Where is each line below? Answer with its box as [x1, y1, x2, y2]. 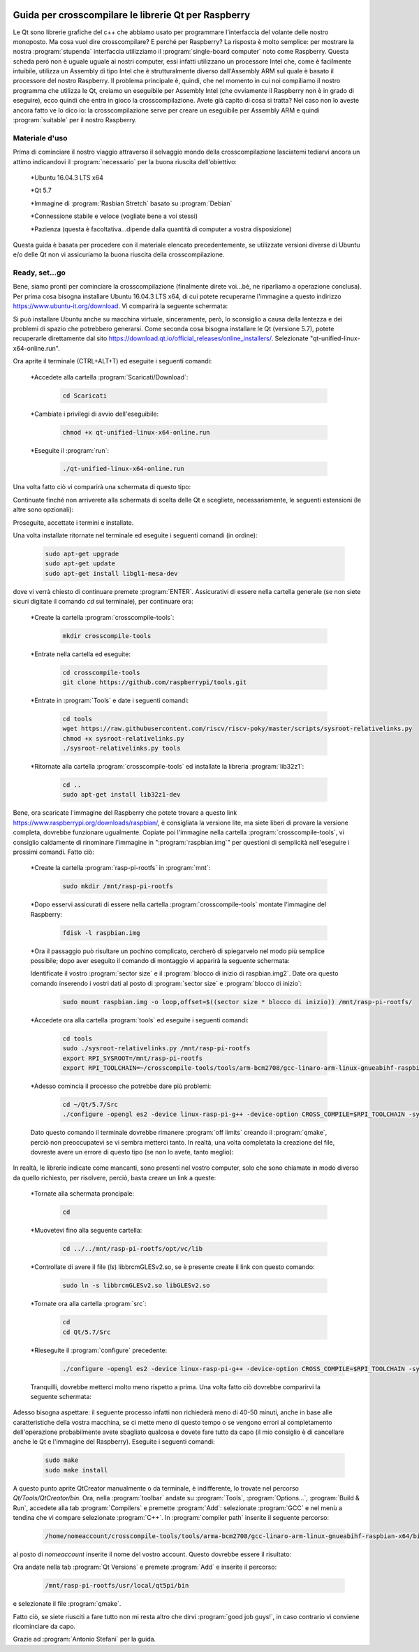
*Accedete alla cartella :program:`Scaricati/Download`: [30, 372, 189, 381]
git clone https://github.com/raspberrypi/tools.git [62, 678, 247, 686]
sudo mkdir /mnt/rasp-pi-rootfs [62, 883, 174, 890]
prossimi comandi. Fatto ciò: [13, 848, 94, 856]
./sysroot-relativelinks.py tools [62, 744, 181, 753]
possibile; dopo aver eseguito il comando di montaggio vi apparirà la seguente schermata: [30, 957, 290, 965]
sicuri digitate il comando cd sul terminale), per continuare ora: [13, 597, 193, 606]
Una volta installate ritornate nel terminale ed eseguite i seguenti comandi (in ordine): [13, 531, 258, 539]
